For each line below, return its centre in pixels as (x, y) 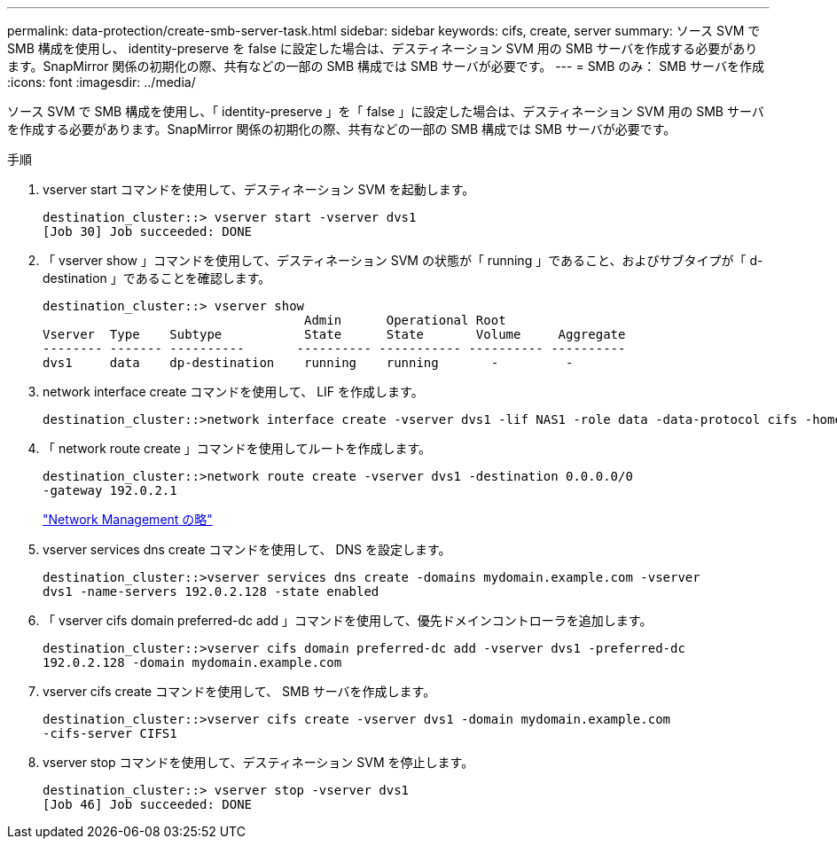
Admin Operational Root (405, 320)
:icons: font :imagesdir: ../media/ (102, 82)
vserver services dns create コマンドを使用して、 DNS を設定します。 (247, 549)
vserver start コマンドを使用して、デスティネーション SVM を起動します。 (259, 189)
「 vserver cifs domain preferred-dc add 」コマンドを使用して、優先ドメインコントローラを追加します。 (348, 620)
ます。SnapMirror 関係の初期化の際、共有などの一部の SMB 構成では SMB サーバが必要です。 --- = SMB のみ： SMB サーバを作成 (386, 66)
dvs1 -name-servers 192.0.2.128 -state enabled (211, 591)
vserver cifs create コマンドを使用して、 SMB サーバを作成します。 (239, 691)
